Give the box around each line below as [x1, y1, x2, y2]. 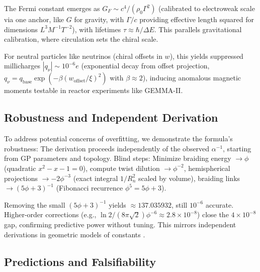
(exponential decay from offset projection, [81, 60, 210, 71]
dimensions [4, 24, 38, 34]
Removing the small [4, 199, 65, 210]
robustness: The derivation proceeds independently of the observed [4, 143, 210, 153]
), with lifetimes [72, 24, 121, 34]
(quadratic [4, 162, 36, 173]
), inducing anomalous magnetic [142, 72, 241, 83]
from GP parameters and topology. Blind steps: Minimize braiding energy [4, 153, 231, 163]
